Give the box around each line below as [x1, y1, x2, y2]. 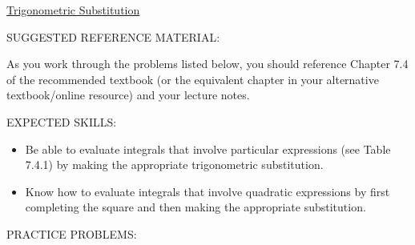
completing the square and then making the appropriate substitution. [25, 199, 366, 215]
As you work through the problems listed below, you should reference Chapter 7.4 [6, 55, 409, 72]
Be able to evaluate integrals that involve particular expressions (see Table [25, 140, 391, 157]
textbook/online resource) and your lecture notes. [6, 86, 250, 103]
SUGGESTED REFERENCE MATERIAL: [6, 28, 220, 45]
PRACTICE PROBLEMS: [6, 225, 137, 242]
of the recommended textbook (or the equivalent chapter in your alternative [6, 70, 379, 87]
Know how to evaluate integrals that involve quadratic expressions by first [25, 183, 390, 199]
